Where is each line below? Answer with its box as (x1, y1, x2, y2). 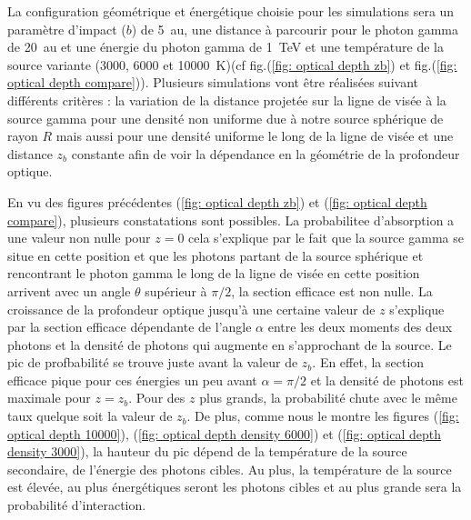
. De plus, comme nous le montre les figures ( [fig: (186, 406, 459, 425)
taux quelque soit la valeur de (7, 406, 173, 425)
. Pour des (128, 388, 185, 407)
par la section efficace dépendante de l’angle (7, 317, 252, 336)
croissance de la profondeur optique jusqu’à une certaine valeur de (7, 299, 376, 318)
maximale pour (7, 388, 91, 407)
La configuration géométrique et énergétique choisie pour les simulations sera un (7, 2, 455, 20)
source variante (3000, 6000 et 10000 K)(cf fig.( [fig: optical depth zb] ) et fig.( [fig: (7, 55, 457, 74)
